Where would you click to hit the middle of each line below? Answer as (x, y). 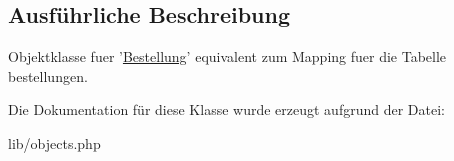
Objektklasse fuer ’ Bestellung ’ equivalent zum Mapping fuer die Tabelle (227, 56)
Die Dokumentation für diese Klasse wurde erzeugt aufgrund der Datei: (226, 109)
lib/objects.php (54, 142)
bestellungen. (48, 75)
